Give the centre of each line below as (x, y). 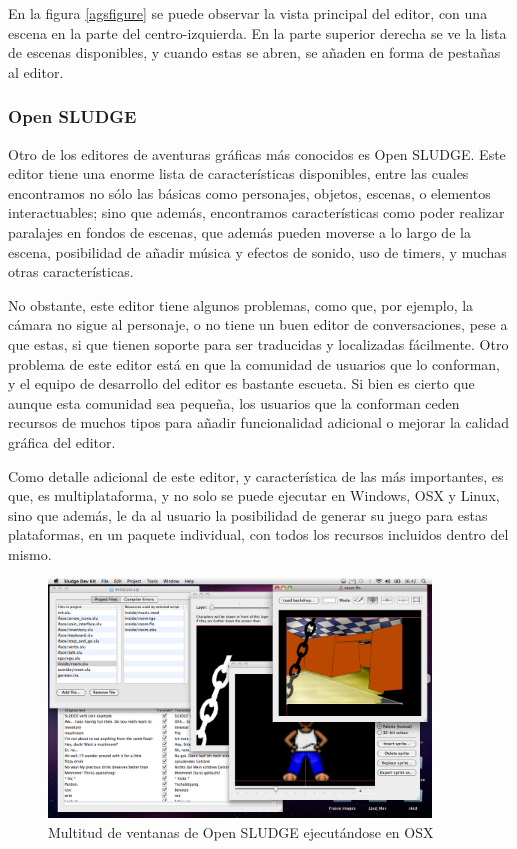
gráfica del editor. (62, 441)
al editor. (36, 71)
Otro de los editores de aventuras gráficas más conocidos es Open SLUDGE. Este (257, 153)
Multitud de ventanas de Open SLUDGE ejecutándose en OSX (241, 832)
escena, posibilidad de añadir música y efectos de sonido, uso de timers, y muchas (257, 251)
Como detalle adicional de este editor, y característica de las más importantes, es (256, 475)
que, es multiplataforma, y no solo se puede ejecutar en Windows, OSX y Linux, (254, 495)
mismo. (30, 553)
